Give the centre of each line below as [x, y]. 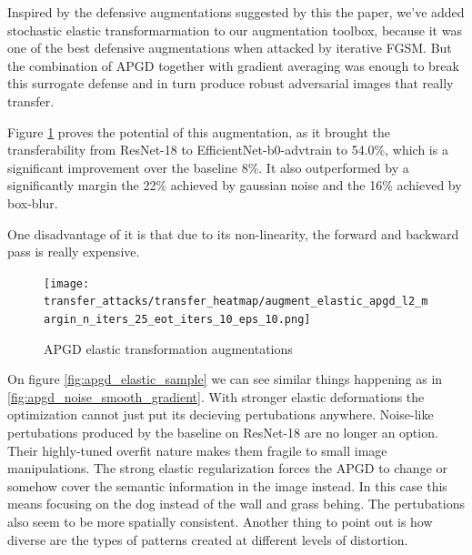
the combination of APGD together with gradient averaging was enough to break [233, 65]
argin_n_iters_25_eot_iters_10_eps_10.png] [177, 320]
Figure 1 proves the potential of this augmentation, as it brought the [199, 131]
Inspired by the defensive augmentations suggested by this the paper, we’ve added [236, 12]
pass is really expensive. [74, 252]
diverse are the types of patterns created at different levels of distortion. [208, 539]
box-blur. [33, 202]
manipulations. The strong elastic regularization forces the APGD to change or [227, 468]
